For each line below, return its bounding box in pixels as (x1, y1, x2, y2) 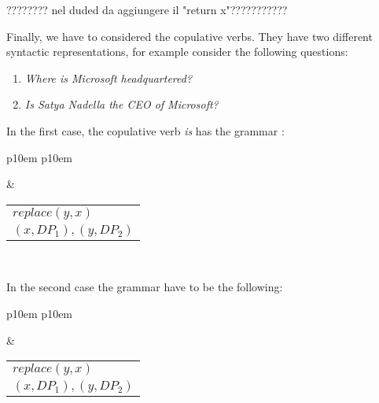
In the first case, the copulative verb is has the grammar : (6, 122, 285, 139)
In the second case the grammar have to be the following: (6, 279, 283, 295)
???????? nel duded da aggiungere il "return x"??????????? (6, 2, 288, 17)
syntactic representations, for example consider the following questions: (6, 43, 348, 60)
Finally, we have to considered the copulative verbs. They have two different (6, 28, 373, 44)
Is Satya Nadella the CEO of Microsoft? (24, 96, 219, 113)
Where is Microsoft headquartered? (24, 69, 193, 86)
